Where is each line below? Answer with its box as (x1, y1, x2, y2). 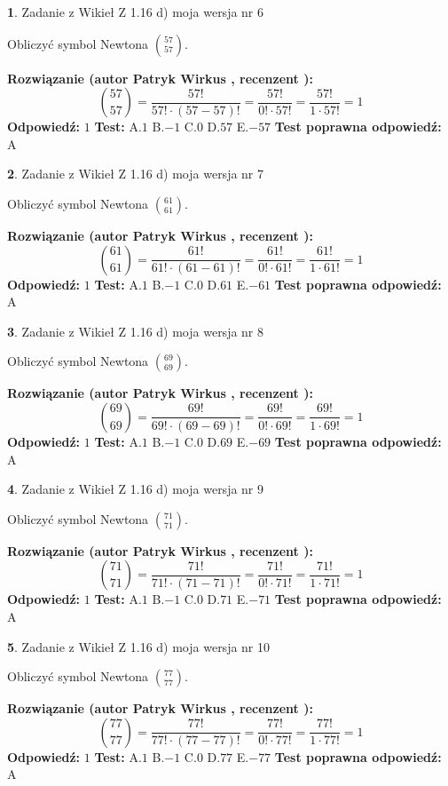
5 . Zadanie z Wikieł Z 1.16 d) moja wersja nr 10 (7, 637, 271, 655)
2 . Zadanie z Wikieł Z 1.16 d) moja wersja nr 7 (7, 164, 264, 183)
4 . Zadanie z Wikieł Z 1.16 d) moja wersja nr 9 (7, 480, 264, 498)
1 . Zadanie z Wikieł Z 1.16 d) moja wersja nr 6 (7, 3, 264, 20)
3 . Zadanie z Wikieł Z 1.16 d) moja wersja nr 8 (7, 322, 264, 340)
